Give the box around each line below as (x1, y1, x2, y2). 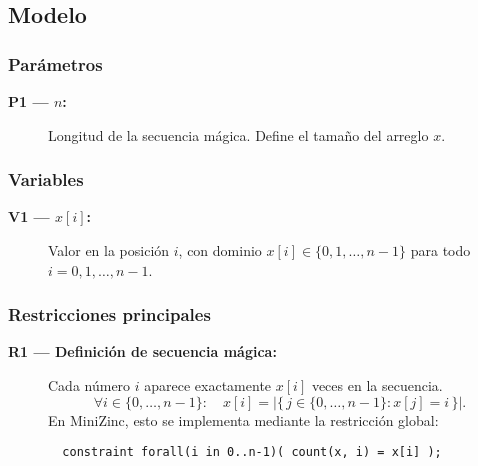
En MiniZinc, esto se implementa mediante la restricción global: (48, 409, 439, 430)
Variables (8, 167, 84, 192)
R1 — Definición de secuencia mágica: (8, 341, 277, 362)
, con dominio (178, 240, 262, 260)
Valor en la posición (48, 240, 170, 260)
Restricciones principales (8, 302, 211, 327)
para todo (410, 240, 471, 260)
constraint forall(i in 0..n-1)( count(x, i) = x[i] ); (62, 445, 442, 460)
